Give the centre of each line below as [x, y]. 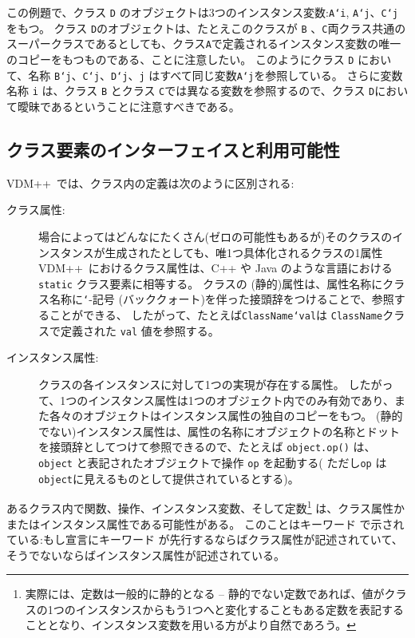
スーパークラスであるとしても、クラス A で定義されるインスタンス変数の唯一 [204, 44]
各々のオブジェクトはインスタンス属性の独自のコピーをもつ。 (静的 [226, 416]
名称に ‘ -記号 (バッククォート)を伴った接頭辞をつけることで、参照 [221, 299]
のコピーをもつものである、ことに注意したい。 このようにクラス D [180, 59]
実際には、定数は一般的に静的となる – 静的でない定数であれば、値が [205, 594]
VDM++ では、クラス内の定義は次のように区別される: [150, 182]
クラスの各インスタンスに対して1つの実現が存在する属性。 [192, 384]
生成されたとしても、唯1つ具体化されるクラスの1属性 [244, 252]
